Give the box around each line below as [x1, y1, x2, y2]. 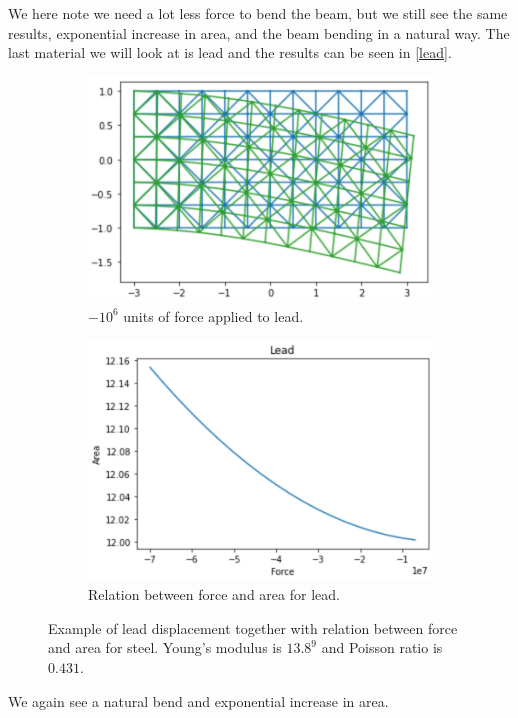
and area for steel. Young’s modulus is [48, 637, 282, 658]
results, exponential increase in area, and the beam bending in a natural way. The [8, 22, 510, 43]
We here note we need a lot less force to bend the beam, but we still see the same [8, 3, 508, 23]
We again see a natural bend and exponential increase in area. [8, 690, 389, 711]
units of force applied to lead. [123, 305, 304, 326]
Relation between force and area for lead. [88, 584, 340, 605]
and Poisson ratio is [321, 637, 443, 658]
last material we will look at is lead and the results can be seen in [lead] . [8, 42, 452, 63]
